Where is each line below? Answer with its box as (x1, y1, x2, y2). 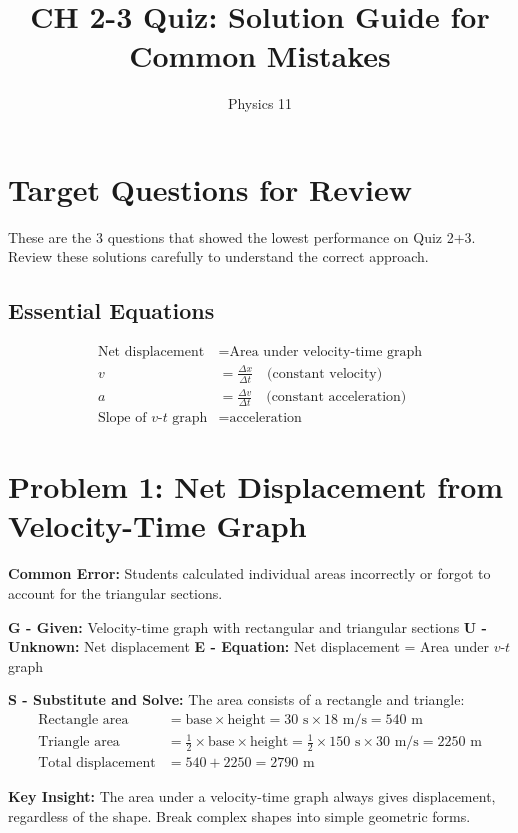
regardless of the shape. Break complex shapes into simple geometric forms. (8, 805, 471, 826)
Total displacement (38, 756, 156, 771)
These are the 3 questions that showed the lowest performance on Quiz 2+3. (8, 226, 476, 247)
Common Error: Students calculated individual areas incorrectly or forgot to (8, 563, 491, 584)
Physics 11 (227, 93, 293, 114)
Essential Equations (8, 295, 215, 326)
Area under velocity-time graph (229, 345, 423, 360)
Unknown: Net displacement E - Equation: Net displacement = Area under (8, 636, 489, 657)
